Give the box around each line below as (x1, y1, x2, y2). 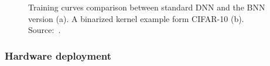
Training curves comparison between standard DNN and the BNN (28, 1, 265, 13)
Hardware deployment (5, 48, 112, 63)
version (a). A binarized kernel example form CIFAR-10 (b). (28, 12, 244, 24)
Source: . (28, 24, 61, 36)
